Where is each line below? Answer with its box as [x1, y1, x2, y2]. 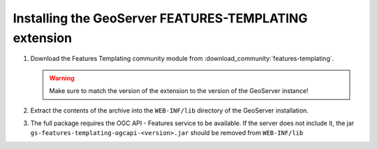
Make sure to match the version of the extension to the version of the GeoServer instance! [49, 87, 309, 95]
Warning [49, 73, 75, 82]
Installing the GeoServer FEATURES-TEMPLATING [13, 10, 308, 26]
